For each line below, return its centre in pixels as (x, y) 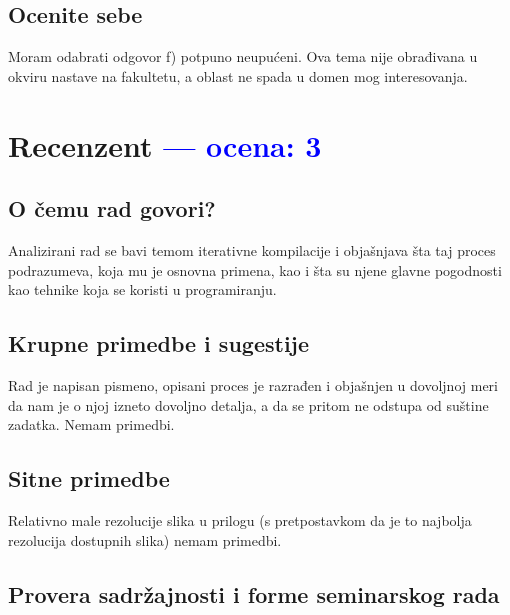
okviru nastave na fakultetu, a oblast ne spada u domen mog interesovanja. (238, 75)
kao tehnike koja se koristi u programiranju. (142, 289)
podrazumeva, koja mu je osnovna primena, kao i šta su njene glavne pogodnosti (255, 269)
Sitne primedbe (89, 478)
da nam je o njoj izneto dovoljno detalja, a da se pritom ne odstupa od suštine (248, 404)
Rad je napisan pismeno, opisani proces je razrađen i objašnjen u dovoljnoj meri (253, 384)
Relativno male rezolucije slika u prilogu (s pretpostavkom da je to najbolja (240, 519)
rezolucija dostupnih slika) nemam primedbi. (145, 539)
